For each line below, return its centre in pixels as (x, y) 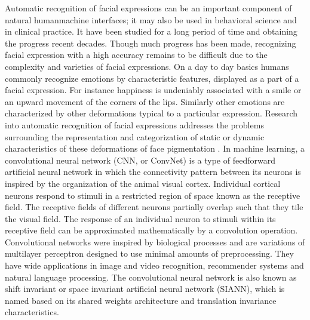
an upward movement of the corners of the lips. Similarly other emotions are (145, 101)
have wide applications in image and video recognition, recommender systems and (154, 265)
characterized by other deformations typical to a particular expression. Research (151, 113)
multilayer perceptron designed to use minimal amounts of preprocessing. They (149, 253)
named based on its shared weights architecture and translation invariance (141, 300)
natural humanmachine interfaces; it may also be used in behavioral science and (151, 19)
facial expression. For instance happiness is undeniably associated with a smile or (153, 90)
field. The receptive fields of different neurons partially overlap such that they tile (154, 207)
